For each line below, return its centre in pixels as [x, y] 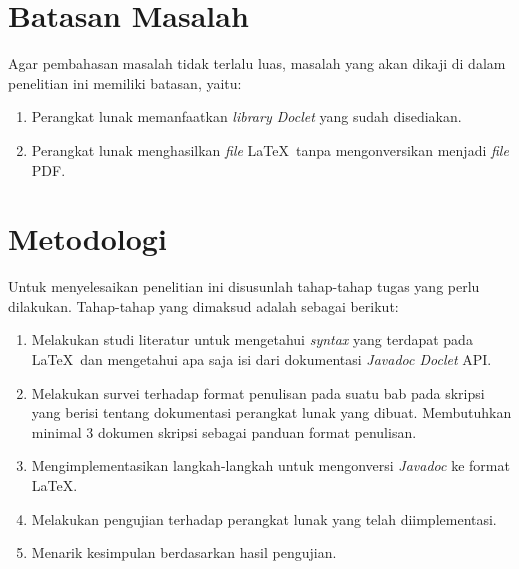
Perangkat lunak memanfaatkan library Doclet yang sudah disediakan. [246, 116]
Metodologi [87, 238]
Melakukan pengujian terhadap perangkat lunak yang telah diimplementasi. [264, 518]
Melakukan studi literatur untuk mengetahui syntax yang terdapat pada [252, 339]
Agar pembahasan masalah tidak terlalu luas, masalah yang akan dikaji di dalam [257, 63]
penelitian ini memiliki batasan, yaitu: [125, 82]
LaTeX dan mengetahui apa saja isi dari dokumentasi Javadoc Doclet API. [261, 359]
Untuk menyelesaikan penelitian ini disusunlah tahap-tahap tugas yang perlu [244, 286]
